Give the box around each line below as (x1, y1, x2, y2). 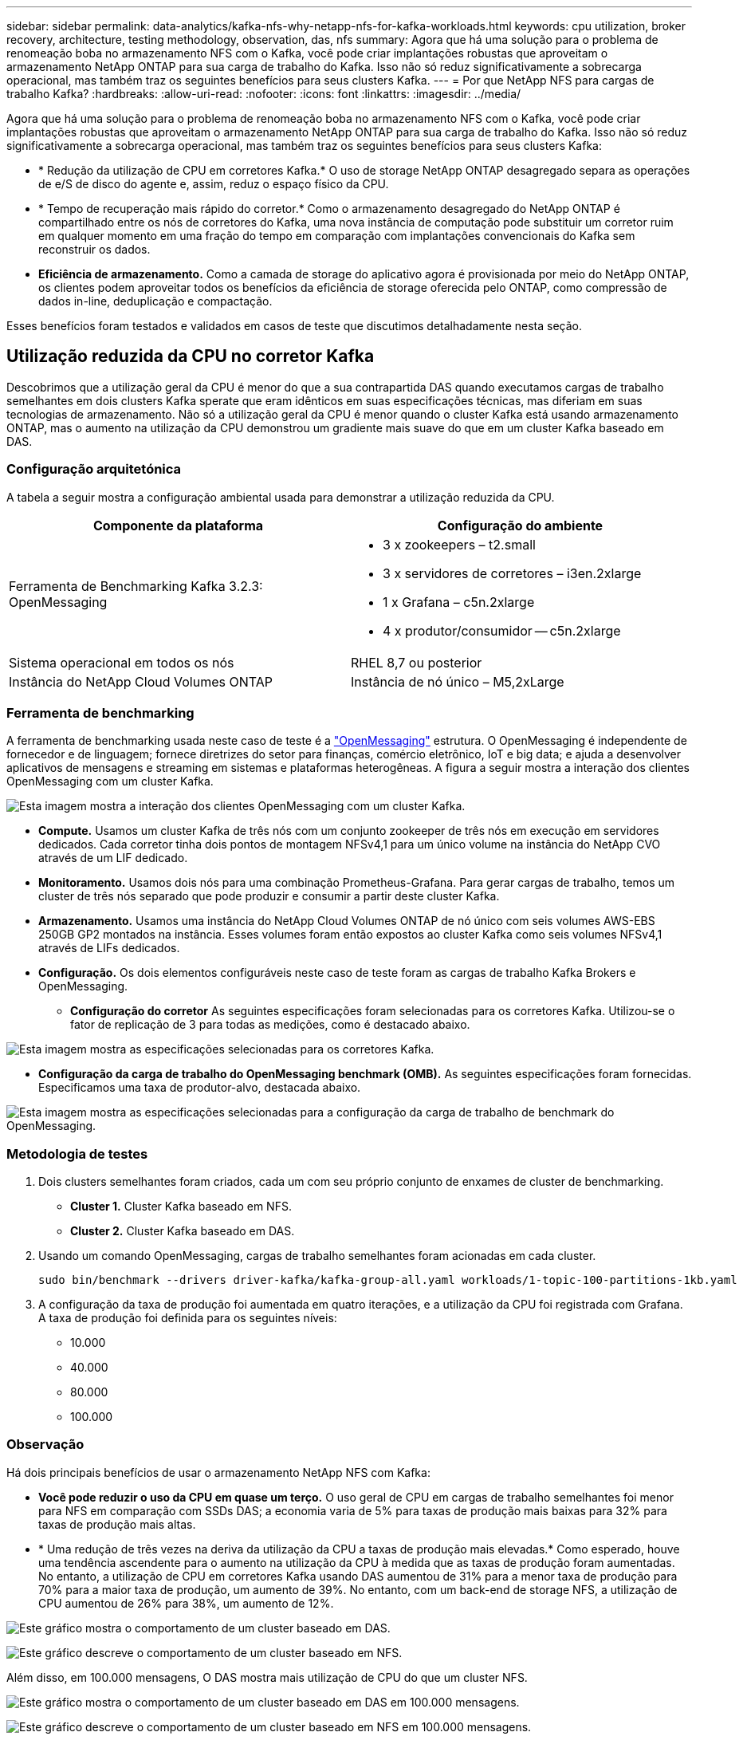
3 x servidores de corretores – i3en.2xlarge (383, 565, 642, 581)
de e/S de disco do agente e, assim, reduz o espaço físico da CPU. (38, 177, 389, 191)
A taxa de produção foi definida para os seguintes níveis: (38, 1311, 337, 1325)
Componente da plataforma (92, 517, 264, 533)
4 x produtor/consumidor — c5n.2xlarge (383, 622, 621, 639)
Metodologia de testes (6, 1145, 148, 1162)
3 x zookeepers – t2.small (383, 536, 536, 553)
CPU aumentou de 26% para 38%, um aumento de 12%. (38, 1596, 334, 1610)
